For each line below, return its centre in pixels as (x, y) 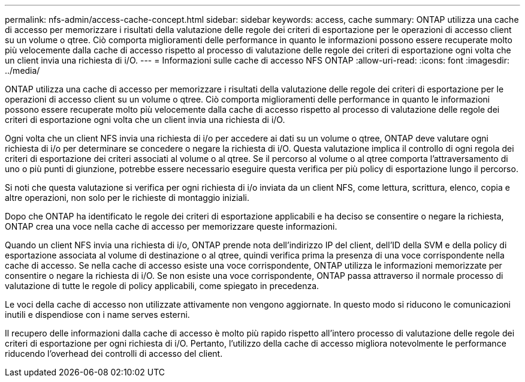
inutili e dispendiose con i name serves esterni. (97, 315)
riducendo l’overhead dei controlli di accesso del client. (114, 354)
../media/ (22, 70)
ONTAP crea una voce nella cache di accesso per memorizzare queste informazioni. (171, 226)
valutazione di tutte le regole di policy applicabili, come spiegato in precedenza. (162, 286)
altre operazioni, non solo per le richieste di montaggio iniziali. (127, 198)
